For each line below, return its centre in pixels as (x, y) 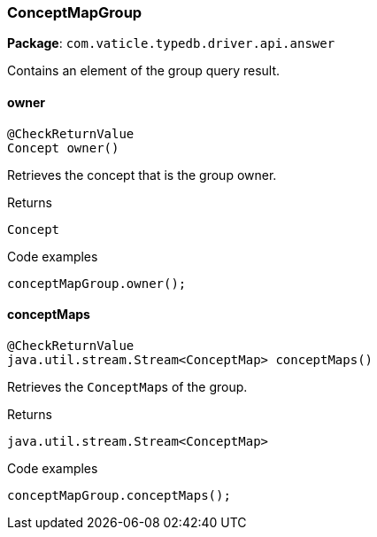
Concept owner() (63, 148)
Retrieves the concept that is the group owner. (142, 175)
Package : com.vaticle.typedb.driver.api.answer (171, 43)
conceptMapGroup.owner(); (97, 283)
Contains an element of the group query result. (144, 71)
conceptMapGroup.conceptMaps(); (119, 495)
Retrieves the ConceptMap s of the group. (127, 386)
